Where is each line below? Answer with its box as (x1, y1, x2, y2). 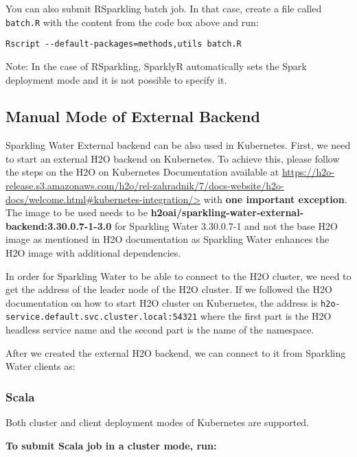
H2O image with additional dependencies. (5, 246, 181, 260)
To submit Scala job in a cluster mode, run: (5, 438, 217, 452)
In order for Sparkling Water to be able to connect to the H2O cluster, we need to (5, 268, 352, 283)
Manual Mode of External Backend (5, 106, 260, 127)
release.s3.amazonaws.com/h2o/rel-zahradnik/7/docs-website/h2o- (5, 178, 284, 193)
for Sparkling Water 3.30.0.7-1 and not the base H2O (114, 218, 338, 233)
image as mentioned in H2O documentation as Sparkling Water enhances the (5, 232, 330, 246)
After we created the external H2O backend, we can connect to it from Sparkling (5, 345, 346, 360)
